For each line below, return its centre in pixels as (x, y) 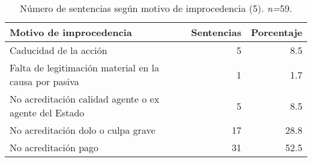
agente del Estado (47, 112)
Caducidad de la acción (58, 50)
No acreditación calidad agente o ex (85, 99)
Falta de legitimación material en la (85, 67)
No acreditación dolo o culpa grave (82, 130)
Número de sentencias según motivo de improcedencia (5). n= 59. (156, 8)
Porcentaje (277, 32)
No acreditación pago (54, 147)
